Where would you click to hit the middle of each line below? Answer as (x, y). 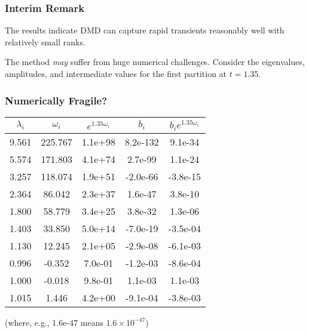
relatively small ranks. (45, 41)
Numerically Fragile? (56, 100)
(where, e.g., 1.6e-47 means (54, 322)
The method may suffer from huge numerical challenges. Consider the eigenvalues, (155, 62)
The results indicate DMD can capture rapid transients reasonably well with (145, 30)
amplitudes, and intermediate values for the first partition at (116, 73)
